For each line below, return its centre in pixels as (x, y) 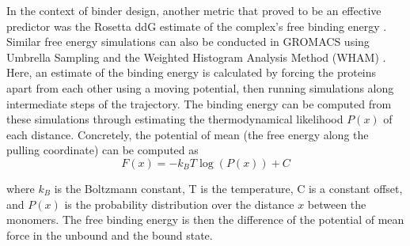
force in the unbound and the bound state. (110, 235)
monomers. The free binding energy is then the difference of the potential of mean (205, 220)
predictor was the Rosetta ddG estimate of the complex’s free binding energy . (197, 26)
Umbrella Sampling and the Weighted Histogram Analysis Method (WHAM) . (196, 57)
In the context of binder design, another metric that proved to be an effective (194, 10)
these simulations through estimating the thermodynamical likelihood (175, 119)
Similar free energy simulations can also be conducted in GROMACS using (188, 42)
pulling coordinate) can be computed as (102, 150)
